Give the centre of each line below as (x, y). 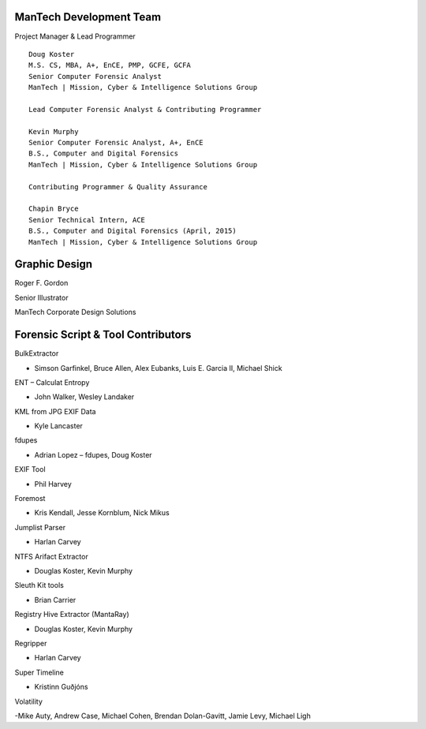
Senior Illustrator (41, 297)
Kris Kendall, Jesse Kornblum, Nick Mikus (102, 513)
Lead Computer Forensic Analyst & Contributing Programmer (145, 109)
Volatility (29, 701)
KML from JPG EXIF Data (55, 411)
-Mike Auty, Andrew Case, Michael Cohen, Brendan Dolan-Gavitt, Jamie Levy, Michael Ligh (163, 716)
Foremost (30, 499)
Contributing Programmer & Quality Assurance (118, 187)
